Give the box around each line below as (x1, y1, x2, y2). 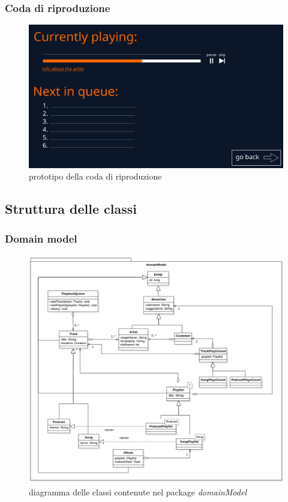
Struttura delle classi (5, 199, 137, 218)
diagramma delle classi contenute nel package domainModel (29, 486, 247, 498)
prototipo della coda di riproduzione (29, 170, 162, 183)
